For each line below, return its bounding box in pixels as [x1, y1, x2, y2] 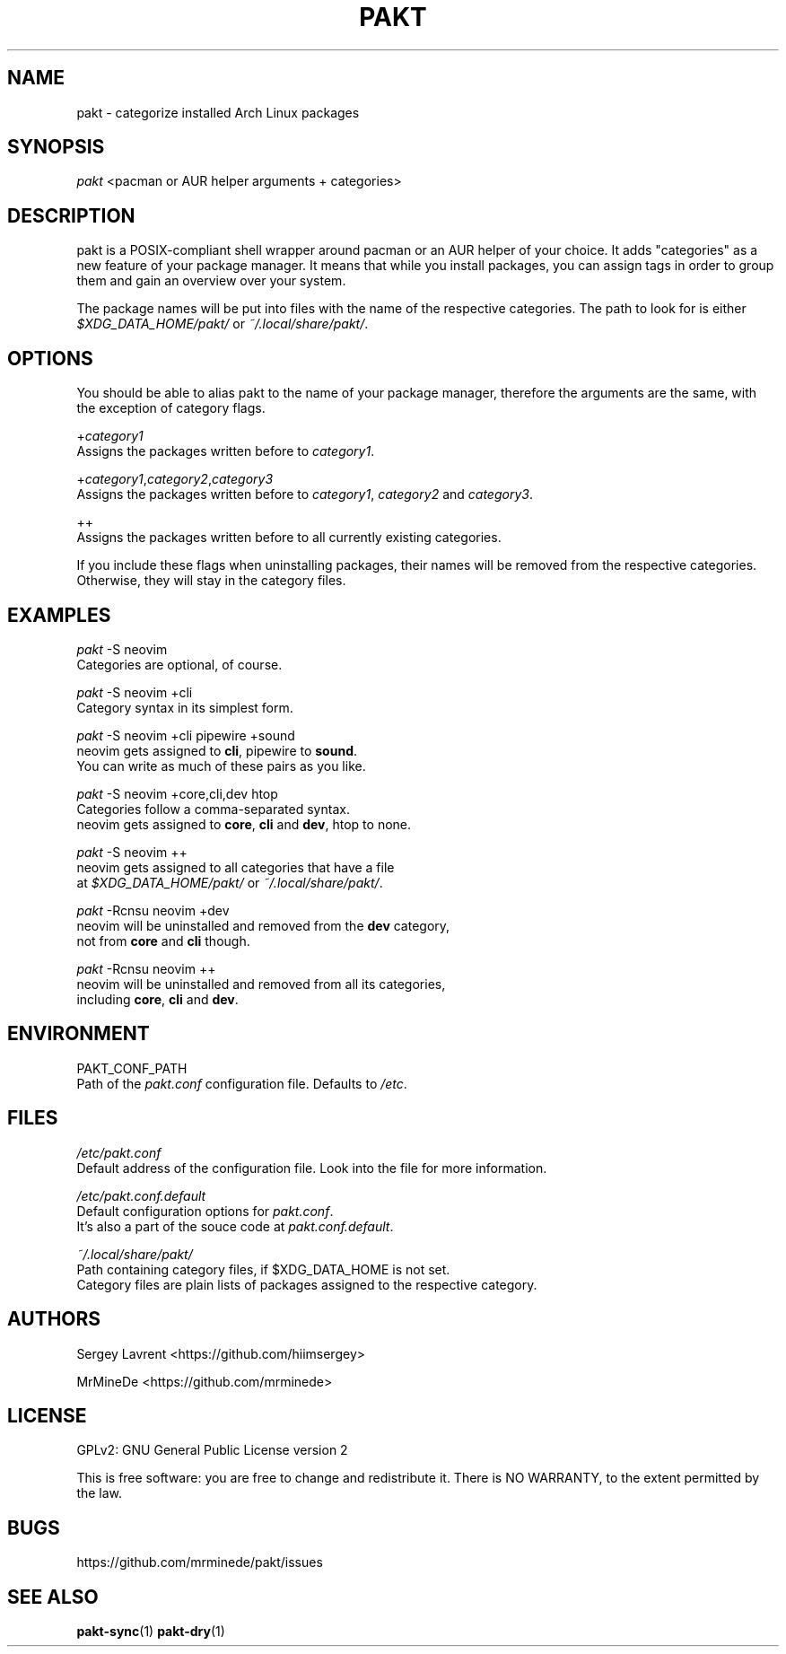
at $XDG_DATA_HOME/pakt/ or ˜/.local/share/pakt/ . [76, 874, 383, 890]
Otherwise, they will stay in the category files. [76, 573, 346, 589]
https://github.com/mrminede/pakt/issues [76, 1554, 323, 1571]
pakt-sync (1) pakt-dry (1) [76, 1623, 225, 1640]
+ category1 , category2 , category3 [76, 471, 274, 487]
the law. [76, 1485, 123, 1501]
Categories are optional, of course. [76, 656, 283, 672]
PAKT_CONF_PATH [76, 1060, 188, 1076]
